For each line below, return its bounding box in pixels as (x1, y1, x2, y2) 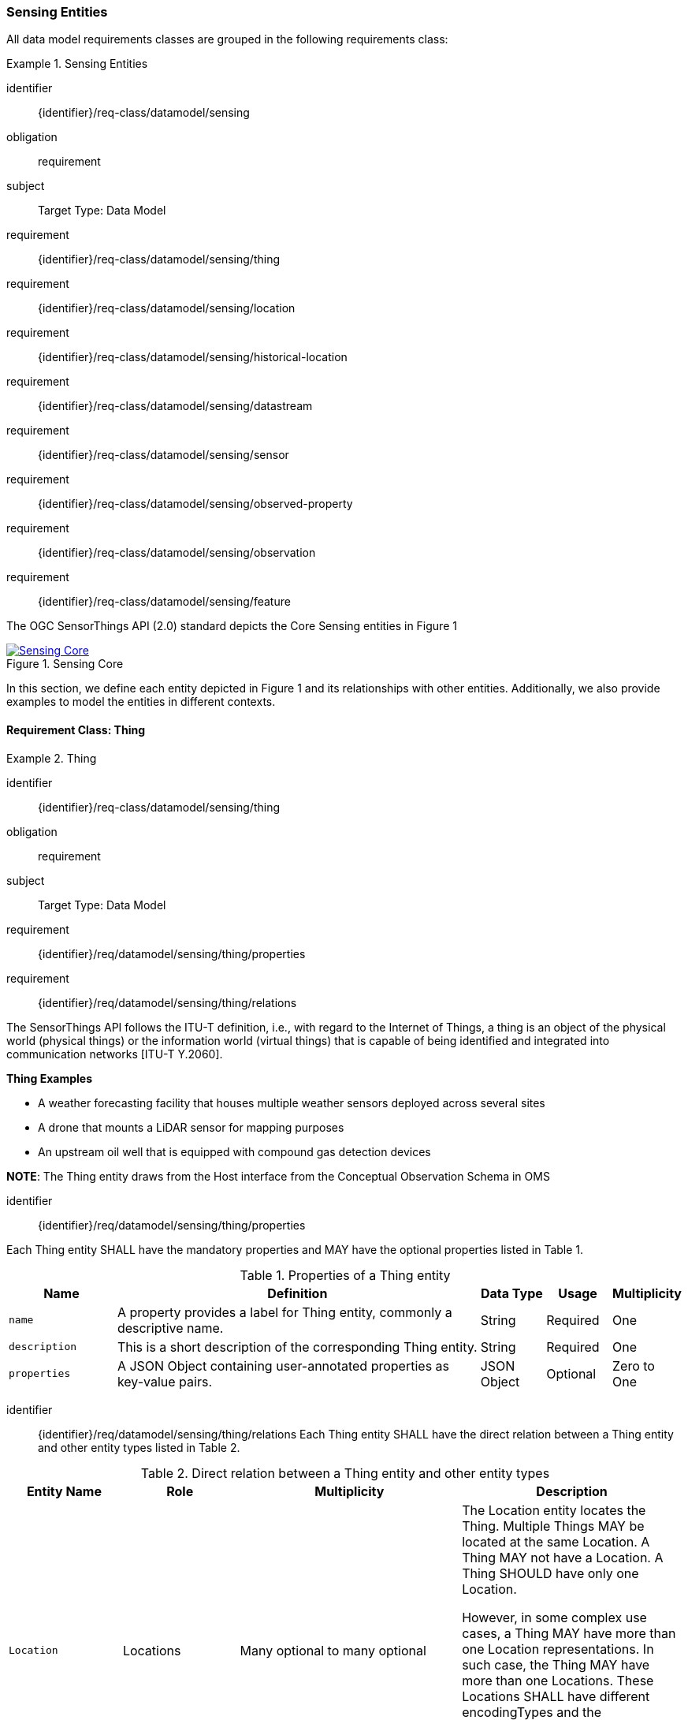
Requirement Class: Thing (6, 722, 146, 737)
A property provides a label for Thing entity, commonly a (117, 1304, 452, 1320)
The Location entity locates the (462, 1502, 646, 1518)
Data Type (481, 1285, 543, 1301)
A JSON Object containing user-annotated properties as (117, 1357, 450, 1374)
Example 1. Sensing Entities (6, 57, 148, 71)
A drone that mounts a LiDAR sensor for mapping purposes (38, 1120, 344, 1134)
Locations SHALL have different (462, 1688, 650, 1704)
